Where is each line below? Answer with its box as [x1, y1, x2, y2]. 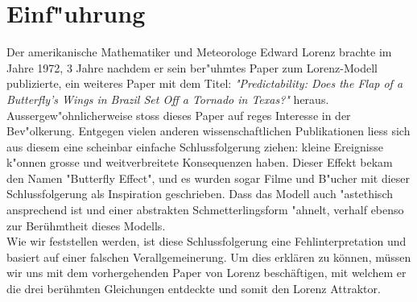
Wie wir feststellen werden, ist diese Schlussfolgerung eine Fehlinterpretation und [6, 233, 407, 250]
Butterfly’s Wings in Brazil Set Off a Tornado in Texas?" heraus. [6, 90, 329, 107]
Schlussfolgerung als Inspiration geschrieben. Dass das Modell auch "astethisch [6, 185, 393, 202]
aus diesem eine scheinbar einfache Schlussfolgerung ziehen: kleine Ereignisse [6, 138, 383, 155]
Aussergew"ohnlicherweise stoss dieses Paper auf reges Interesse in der [6, 106, 351, 123]
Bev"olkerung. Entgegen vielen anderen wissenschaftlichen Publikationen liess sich [6, 122, 411, 139]
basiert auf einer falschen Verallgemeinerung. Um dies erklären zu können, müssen [6, 248, 411, 265]
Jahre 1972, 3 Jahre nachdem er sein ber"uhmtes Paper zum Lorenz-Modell [6, 59, 378, 76]
